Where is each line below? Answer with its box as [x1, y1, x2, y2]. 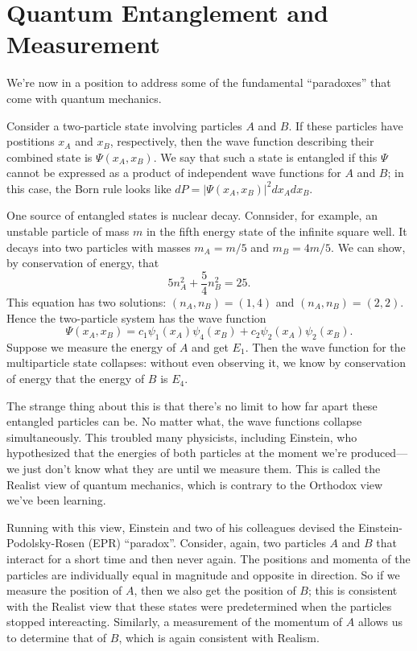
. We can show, [331, 238, 406, 255]
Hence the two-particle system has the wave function [6, 309, 266, 326]
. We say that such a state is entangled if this [153, 148, 378, 165]
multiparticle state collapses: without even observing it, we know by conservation [6, 354, 406, 371]
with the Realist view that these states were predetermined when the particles [6, 597, 392, 614]
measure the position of [6, 582, 122, 599]
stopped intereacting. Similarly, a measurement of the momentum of [6, 613, 343, 630]
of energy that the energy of [6, 370, 145, 387]
